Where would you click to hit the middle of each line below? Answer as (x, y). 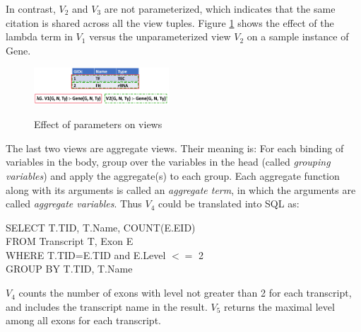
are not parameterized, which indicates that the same (220, 8)
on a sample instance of (298, 36)
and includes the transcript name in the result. (107, 306)
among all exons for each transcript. (83, 320)
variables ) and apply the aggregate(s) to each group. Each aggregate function (173, 175)
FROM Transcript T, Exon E (70, 241)
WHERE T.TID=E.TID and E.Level (86, 254)
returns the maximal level (279, 306)
